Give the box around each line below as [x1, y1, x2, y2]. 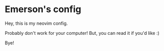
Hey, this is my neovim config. [5, 20, 68, 26]
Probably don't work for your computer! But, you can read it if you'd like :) [5, 30, 160, 36]
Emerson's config [5, 4, 81, 15]
